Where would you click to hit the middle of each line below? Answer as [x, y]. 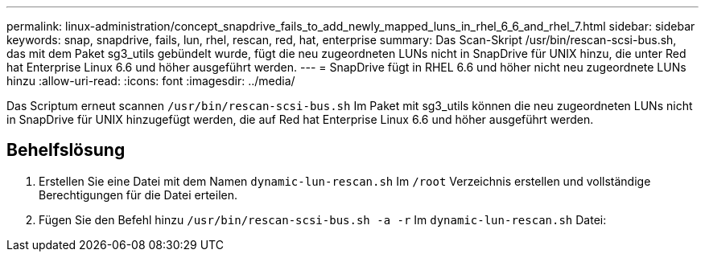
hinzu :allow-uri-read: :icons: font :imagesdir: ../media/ [151, 81]
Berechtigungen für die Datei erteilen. [138, 195]
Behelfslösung [66, 150]
